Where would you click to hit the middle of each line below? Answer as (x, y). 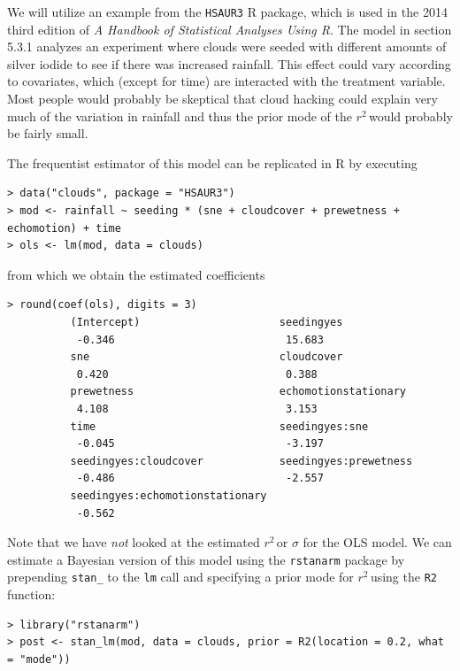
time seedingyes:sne (219, 426)
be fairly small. (48, 133)
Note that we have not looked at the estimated (134, 542)
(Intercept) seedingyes (207, 322)
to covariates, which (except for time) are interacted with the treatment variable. (226, 81)
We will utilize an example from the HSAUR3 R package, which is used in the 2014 (227, 12)
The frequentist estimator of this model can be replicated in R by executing (212, 162)
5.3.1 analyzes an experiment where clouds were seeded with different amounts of (227, 46)
